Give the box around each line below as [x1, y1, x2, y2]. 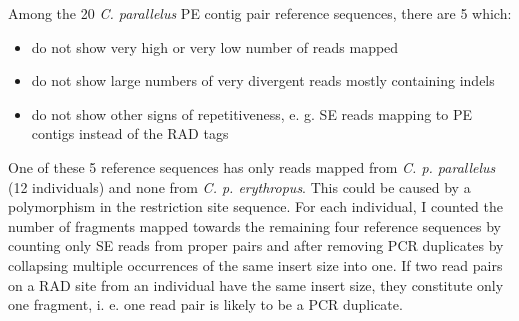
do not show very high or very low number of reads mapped [31, 36, 399, 57]
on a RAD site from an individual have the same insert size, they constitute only [8, 274, 504, 295]
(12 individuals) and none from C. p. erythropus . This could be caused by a [8, 176, 471, 197]
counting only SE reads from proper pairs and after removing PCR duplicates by [8, 235, 504, 256]
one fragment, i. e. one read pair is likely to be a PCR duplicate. [8, 294, 403, 315]
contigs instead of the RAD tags [31, 123, 229, 144]
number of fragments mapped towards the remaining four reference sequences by [8, 215, 501, 236]
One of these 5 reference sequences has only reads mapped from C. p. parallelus [8, 156, 496, 177]
